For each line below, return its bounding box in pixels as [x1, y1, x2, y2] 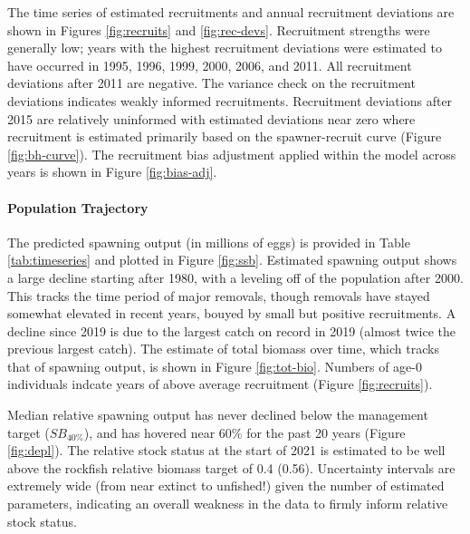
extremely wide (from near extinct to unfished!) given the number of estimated [7, 476, 445, 495]
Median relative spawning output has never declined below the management [7, 405, 428, 424]
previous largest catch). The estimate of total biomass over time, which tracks [7, 339, 439, 358]
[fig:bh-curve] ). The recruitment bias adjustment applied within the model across [7, 144, 456, 163]
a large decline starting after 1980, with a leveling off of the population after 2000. [7, 267, 464, 286]
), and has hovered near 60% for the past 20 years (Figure [83, 422, 406, 442]
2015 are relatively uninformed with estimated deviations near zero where [7, 109, 416, 128]
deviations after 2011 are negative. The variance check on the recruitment [7, 73, 416, 92]
